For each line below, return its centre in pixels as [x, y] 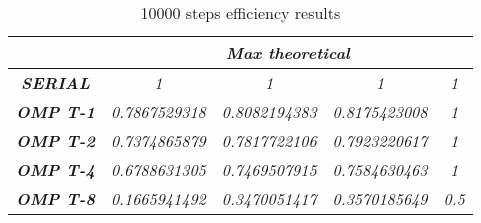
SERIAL [55, 82]
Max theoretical [287, 52]
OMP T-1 [55, 111]
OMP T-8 [55, 198]
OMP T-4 [55, 169]
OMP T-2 [55, 140]
